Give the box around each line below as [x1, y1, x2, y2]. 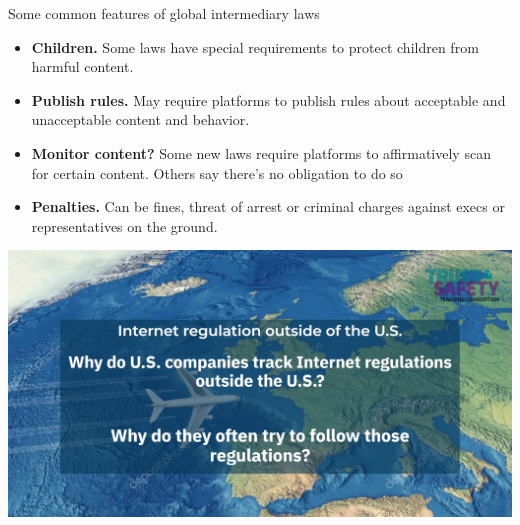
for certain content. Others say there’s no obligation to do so [31, 162, 403, 183]
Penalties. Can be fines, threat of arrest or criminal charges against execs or [31, 196, 505, 217]
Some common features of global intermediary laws [8, 3, 320, 23]
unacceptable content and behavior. [31, 109, 250, 130]
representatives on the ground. [31, 215, 218, 236]
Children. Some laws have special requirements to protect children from [31, 36, 479, 57]
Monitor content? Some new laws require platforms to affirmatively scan [31, 142, 491, 163]
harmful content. [31, 56, 134, 77]
